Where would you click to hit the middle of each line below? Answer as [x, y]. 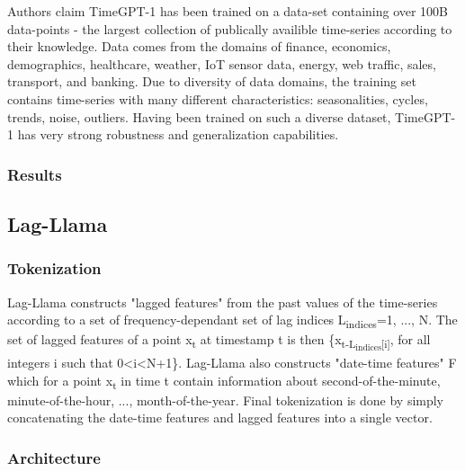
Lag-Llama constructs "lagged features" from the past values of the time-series [223, 302]
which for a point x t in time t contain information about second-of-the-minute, [224, 381]
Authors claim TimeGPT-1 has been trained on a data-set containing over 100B [228, 11]
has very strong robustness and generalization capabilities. [178, 134]
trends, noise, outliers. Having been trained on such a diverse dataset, [199, 116]
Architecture [54, 457]
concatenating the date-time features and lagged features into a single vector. [220, 418]
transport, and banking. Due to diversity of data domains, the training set [212, 81]
